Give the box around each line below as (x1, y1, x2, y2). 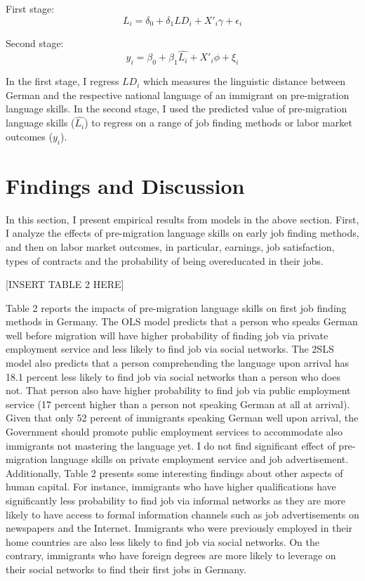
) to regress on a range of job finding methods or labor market (84, 115, 352, 130)
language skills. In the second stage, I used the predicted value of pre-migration (6, 101, 347, 116)
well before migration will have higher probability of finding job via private (6, 327, 328, 342)
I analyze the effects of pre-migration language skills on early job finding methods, (6, 226, 359, 240)
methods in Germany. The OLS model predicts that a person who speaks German (6, 314, 358, 329)
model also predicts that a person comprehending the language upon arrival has (6, 355, 349, 370)
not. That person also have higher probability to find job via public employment (6, 383, 351, 398)
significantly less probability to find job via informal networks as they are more (6, 493, 345, 507)
